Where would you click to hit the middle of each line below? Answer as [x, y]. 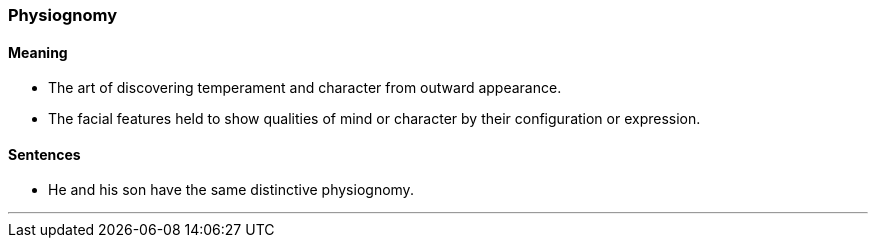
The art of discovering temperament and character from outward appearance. [305, 88]
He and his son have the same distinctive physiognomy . [231, 190]
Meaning [38, 52]
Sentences [44, 154]
